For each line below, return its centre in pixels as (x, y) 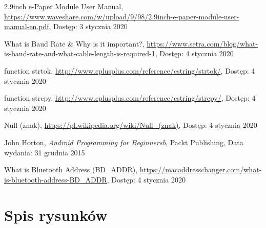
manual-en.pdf (27, 26)
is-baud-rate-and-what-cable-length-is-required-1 (80, 53)
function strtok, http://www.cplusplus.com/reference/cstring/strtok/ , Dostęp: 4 (130, 70)
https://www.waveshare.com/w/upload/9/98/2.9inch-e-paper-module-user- (122, 16)
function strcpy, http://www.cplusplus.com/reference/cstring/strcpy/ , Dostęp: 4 (130, 98)
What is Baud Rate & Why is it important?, (74, 43)
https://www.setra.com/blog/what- (202, 43)
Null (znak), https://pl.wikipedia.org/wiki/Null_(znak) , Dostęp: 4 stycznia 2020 (131, 125)
